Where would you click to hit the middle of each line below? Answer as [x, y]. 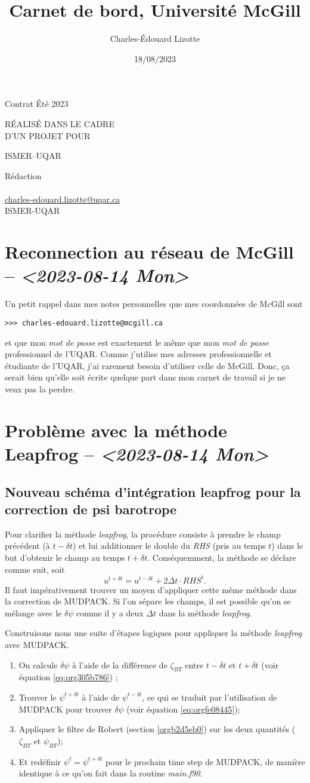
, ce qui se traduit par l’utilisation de [210, 697]
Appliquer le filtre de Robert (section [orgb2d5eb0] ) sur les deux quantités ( [157, 729]
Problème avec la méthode [116, 430]
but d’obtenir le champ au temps [65, 557]
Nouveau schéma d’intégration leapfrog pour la [153, 491]
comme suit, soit [35, 569]
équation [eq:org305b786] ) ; [68, 677]
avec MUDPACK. [37, 644]
